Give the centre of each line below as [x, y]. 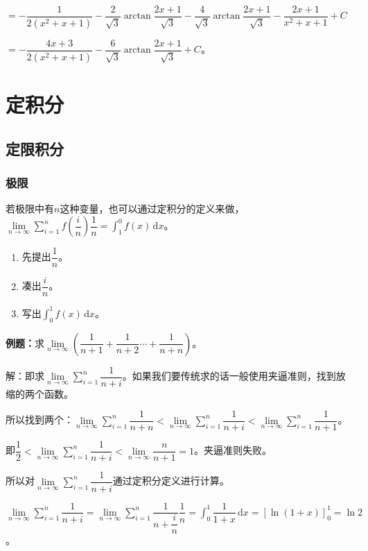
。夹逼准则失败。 [233, 450]
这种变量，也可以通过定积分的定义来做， [152, 209]
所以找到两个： [40, 419]
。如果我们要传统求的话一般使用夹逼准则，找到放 [234, 376]
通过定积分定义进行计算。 [171, 481]
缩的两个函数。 [40, 393]
